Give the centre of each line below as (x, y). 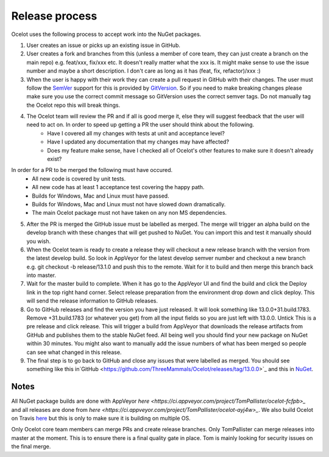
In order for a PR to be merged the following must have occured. (92, 170)
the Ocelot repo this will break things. (73, 105)
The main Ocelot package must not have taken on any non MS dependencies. (129, 213)
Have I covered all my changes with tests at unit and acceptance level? (136, 133)
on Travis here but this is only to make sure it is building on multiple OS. (101, 419)
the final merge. (31, 447)
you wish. (39, 241)
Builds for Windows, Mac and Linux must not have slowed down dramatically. (129, 204)
